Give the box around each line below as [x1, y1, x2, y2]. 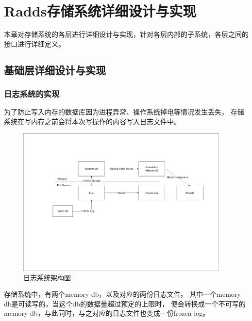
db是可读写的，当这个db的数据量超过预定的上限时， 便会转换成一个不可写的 [4, 298, 246, 308]
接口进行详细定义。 [4, 38, 65, 48]
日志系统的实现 [4, 88, 60, 100]
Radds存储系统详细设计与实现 [4, 1, 197, 21]
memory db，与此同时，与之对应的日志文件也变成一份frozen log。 [4, 308, 210, 318]
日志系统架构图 [23, 273, 71, 283]
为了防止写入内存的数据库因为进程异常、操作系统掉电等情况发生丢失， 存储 [4, 107, 244, 117]
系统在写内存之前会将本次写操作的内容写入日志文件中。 [4, 116, 181, 126]
